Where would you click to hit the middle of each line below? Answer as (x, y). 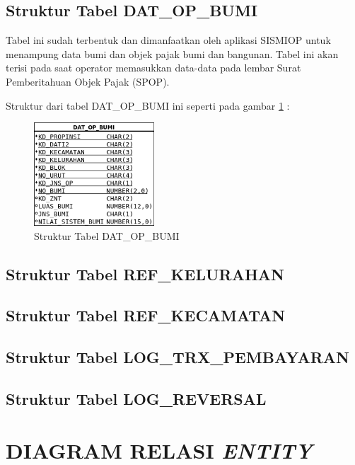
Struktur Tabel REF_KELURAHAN (145, 274)
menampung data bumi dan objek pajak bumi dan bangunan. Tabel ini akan (172, 53)
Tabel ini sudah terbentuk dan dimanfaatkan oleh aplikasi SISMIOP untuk (168, 40)
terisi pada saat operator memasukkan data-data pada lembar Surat (153, 68)
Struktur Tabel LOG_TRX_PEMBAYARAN (177, 357)
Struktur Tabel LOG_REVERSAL (136, 398)
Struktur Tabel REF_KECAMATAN (146, 315)
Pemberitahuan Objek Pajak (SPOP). (88, 81)
